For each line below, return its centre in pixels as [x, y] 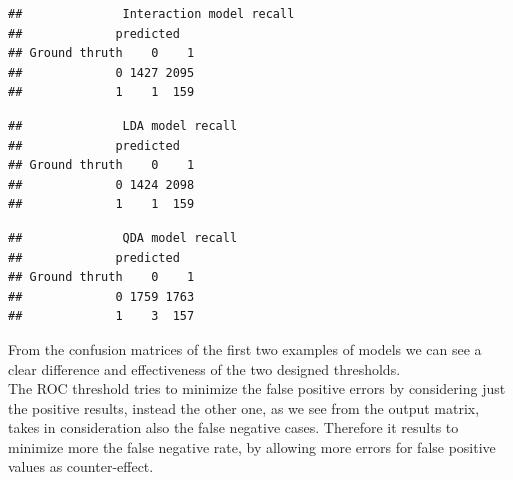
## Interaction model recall [151, 14]
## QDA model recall [123, 237]
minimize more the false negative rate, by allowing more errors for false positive [252, 446]
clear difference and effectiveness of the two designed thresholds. [204, 368]
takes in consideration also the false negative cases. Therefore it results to [233, 427]
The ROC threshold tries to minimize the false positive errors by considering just [257, 388]
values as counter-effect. [81, 466]
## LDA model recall [123, 125]
